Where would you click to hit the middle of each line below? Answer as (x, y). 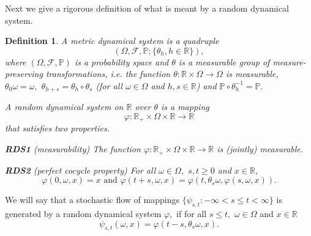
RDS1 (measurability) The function (73, 149)
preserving (24, 74)
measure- (289, 61)
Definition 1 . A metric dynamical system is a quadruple (112, 41)
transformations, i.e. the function (108, 74)
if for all (192, 213)
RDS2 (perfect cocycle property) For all (81, 170)
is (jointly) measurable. (260, 149)
